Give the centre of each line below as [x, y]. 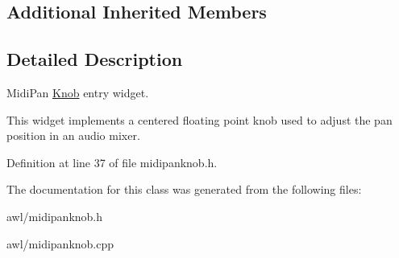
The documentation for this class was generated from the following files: [184, 189]
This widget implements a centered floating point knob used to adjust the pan [199, 119]
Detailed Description [95, 59]
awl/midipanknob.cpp [60, 243]
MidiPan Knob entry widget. [78, 92]
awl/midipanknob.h [55, 216]
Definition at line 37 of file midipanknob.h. [112, 162]
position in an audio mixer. [73, 135]
